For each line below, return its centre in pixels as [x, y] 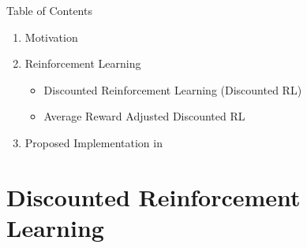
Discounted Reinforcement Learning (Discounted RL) [173, 89]
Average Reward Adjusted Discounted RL [144, 116]
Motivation [51, 37]
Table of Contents [49, 10]
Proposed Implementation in [94, 142]
